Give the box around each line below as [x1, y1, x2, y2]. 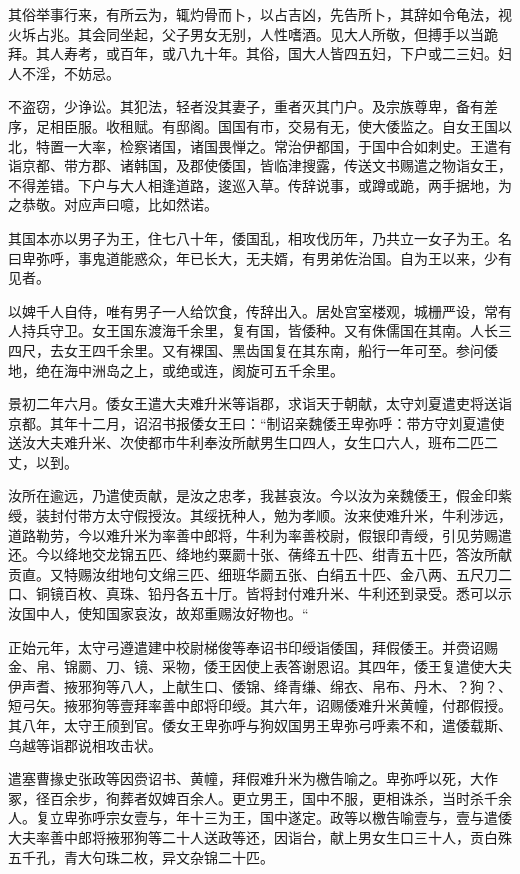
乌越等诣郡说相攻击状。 [8, 734, 162, 755]
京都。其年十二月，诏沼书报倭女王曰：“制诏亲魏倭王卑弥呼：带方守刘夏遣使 [8, 412, 505, 433]
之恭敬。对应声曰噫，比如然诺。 [8, 194, 218, 215]
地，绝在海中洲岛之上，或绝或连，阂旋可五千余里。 [8, 359, 344, 380]
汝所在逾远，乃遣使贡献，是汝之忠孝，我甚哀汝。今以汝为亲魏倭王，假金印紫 [8, 485, 512, 506]
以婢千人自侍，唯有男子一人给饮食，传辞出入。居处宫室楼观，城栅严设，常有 [8, 300, 512, 321]
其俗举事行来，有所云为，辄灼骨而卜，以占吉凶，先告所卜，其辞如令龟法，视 [8, 4, 512, 24]
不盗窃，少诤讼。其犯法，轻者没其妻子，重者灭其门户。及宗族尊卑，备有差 [8, 96, 498, 117]
